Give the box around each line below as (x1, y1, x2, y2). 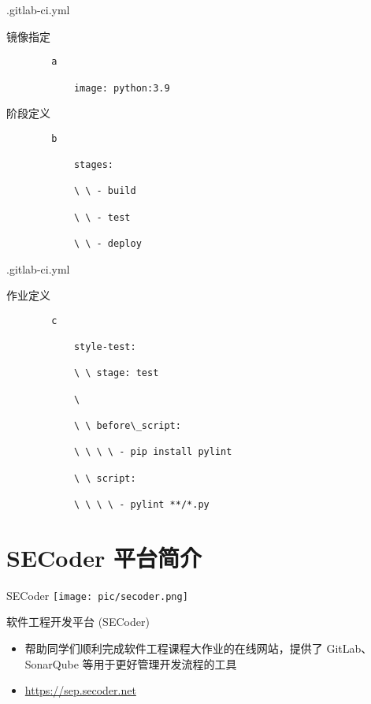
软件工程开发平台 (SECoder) (6, 613, 150, 630)
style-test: (73, 341, 136, 353)
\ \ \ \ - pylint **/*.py (73, 499, 210, 511)
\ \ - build (73, 185, 136, 197)
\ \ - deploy (73, 238, 142, 249)
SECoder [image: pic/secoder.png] (6, 587, 188, 603)
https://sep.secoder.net (24, 682, 136, 698)
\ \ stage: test (73, 367, 159, 379)
